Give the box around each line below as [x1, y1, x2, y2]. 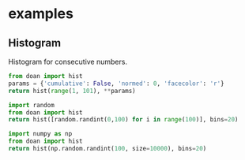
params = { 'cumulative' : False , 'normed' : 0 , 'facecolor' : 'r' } [8, 80, 224, 87]
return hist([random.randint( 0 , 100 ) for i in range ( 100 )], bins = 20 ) [8, 116, 239, 124]
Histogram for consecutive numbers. [8, 57, 128, 66]
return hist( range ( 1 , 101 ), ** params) [8, 87, 136, 95]
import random [8, 101, 55, 109]
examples [8, 5, 73, 23]
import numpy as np [8, 130, 73, 138]
